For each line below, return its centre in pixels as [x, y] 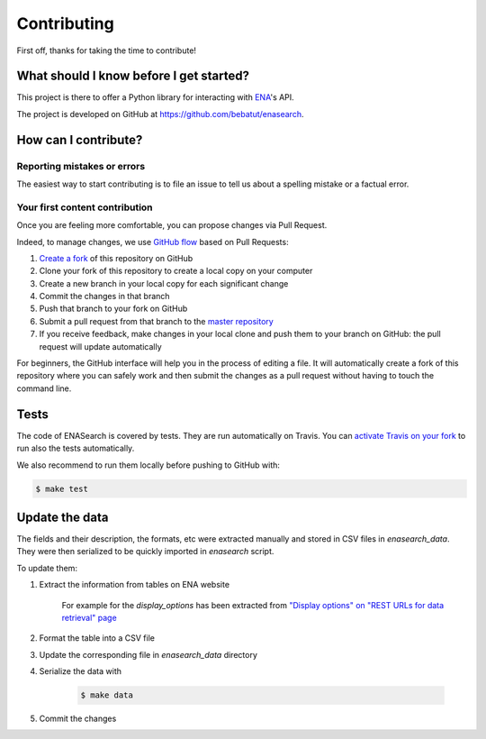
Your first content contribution [85, 207]
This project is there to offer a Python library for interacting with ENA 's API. [155, 97]
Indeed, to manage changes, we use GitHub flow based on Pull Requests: [153, 242]
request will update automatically [100, 346]
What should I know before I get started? [133, 76]
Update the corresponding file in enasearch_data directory [148, 654]
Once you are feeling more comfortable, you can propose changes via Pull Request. [172, 225]
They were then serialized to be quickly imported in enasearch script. [145, 552]
